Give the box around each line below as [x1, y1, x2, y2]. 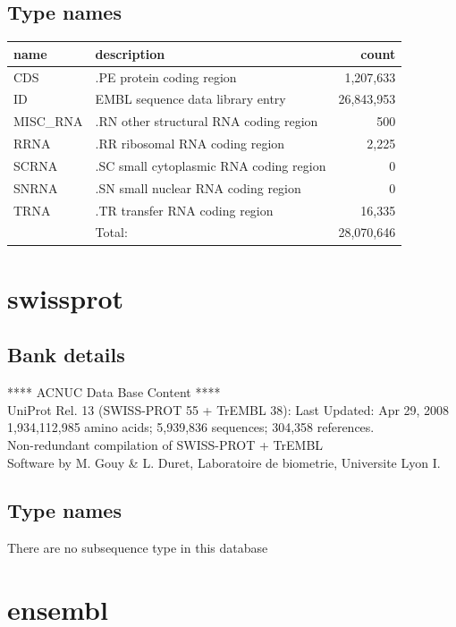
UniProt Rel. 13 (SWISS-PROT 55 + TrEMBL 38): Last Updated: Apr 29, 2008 [7, 400, 450, 419]
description [95, 44, 165, 63]
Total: [95, 223, 128, 241]
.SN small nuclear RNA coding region [95, 178, 301, 197]
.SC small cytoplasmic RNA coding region [95, 156, 326, 174]
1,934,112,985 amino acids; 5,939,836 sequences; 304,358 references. [7, 418, 375, 436]
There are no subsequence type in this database [7, 538, 268, 557]
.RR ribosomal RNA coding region [95, 134, 285, 153]
